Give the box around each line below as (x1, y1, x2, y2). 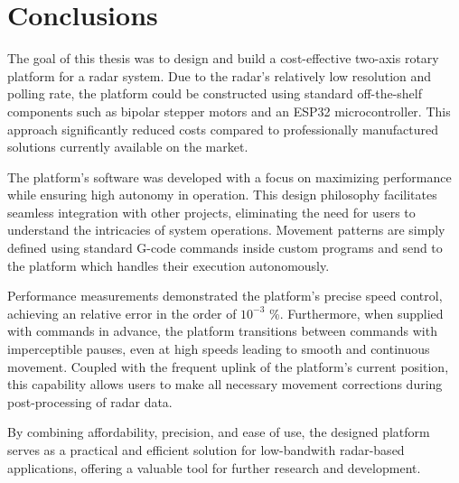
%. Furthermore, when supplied (269, 303, 444, 322)
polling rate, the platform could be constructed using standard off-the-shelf (7, 84, 423, 103)
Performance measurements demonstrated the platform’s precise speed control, (7, 286, 443, 305)
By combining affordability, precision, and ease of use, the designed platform (7, 423, 430, 441)
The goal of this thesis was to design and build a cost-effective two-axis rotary (7, 49, 439, 68)
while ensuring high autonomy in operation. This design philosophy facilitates (7, 185, 437, 204)
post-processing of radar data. (7, 392, 173, 411)
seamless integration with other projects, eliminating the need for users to (7, 202, 416, 221)
